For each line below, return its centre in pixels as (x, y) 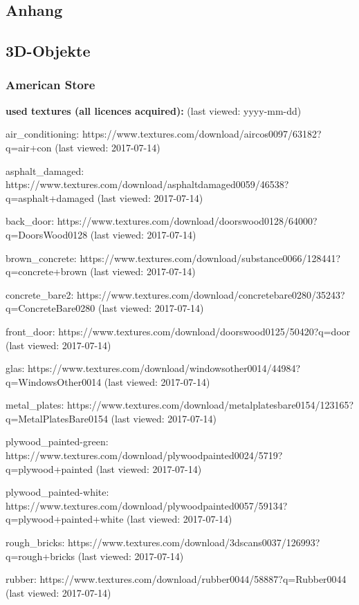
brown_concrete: (41, 258)
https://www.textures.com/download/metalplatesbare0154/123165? (211, 405)
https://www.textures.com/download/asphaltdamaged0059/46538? (147, 184)
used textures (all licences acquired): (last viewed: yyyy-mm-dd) (154, 110)
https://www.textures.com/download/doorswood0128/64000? (187, 221)
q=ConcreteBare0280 (50, 308)
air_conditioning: (43, 134)
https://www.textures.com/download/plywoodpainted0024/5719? (144, 455)
